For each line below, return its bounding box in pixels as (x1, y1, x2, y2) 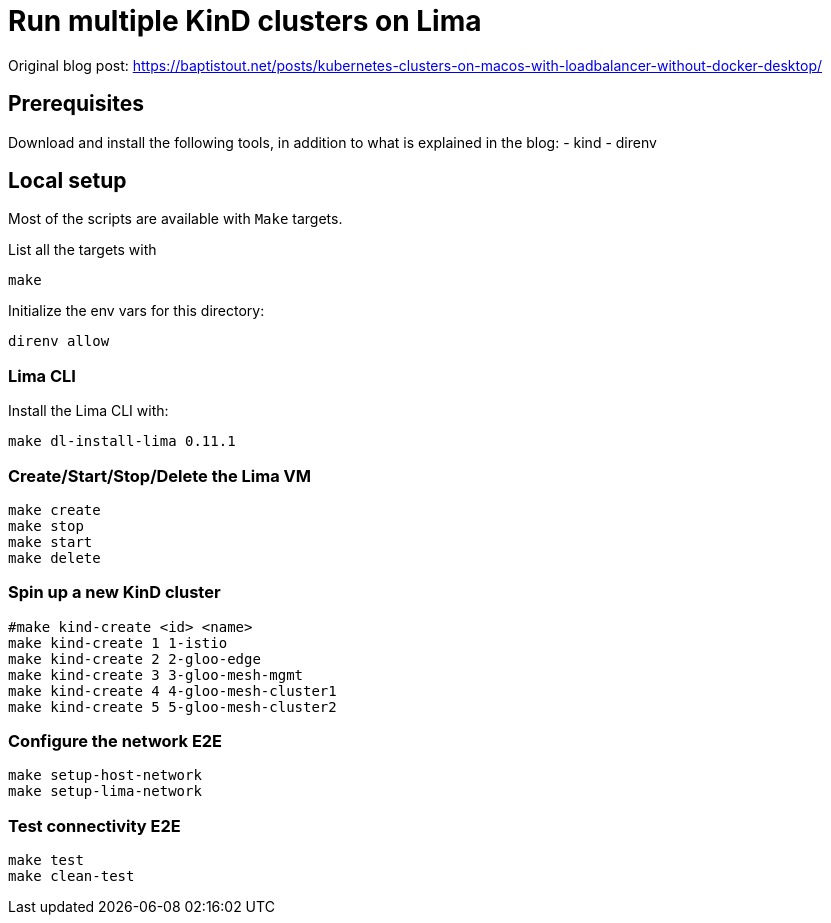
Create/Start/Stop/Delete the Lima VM (8, 465, 311, 486)
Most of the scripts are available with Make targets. (8, 210, 343, 228)
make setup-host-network (8, 767, 202, 784)
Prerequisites (8, 91, 144, 117)
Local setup (8, 168, 127, 194)
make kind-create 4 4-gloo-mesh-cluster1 (8, 682, 337, 699)
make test (8, 852, 84, 869)
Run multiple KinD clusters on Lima (8, 4, 482, 38)
